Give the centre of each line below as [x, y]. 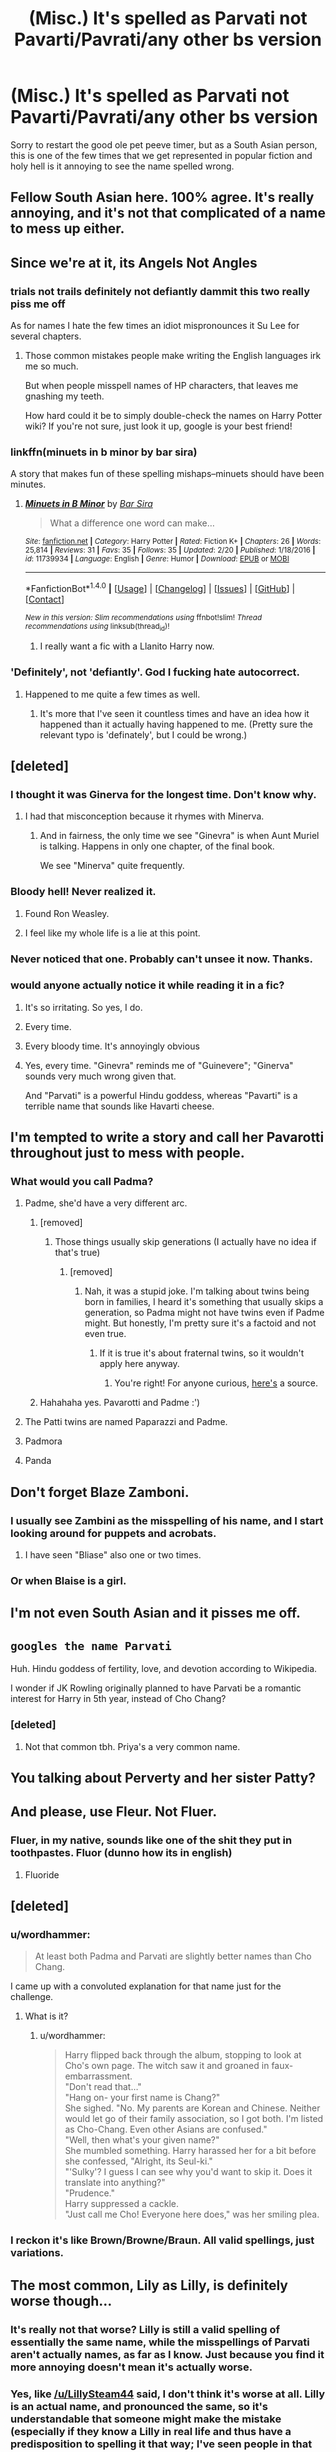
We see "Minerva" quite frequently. [112, 866]
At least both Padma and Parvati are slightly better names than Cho [173, 1956]
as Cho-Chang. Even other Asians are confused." [166, 2129]
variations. [37, 2253]
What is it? [46, 2016]
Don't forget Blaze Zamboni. [100, 1492]
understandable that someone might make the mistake [146, 2419]
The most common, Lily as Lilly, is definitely [149, 2285]
